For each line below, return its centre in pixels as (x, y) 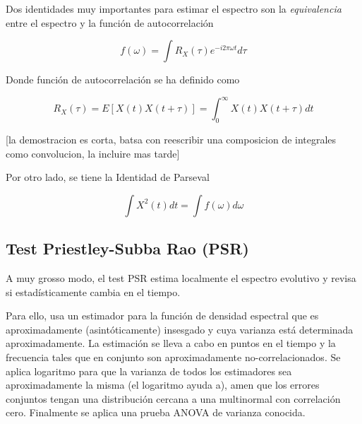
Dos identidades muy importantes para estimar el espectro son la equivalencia (174, 8)
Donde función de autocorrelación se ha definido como (123, 79)
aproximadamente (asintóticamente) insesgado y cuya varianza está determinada (180, 329)
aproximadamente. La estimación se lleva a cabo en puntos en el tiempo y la (171, 343)
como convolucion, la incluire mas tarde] (93, 153)
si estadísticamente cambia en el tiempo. (93, 291)
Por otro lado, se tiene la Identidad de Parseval (108, 177)
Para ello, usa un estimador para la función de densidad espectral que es (162, 316)
